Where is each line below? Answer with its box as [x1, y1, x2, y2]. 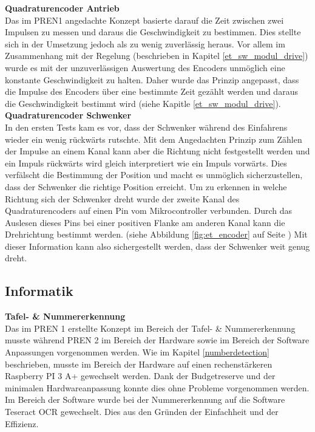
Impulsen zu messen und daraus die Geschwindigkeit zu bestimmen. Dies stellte [5, 26, 301, 38]
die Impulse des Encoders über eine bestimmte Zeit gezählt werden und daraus [5, 85, 298, 98]
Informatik [5, 281, 73, 300]
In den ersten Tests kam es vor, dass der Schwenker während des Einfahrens [5, 120, 288, 133]
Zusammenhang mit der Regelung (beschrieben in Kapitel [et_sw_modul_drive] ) [5, 49, 308, 62]
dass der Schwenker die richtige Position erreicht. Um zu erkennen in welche [5, 180, 287, 193]
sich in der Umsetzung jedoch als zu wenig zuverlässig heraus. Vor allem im [5, 37, 285, 50]
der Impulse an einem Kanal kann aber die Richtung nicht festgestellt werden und [5, 145, 310, 157]
